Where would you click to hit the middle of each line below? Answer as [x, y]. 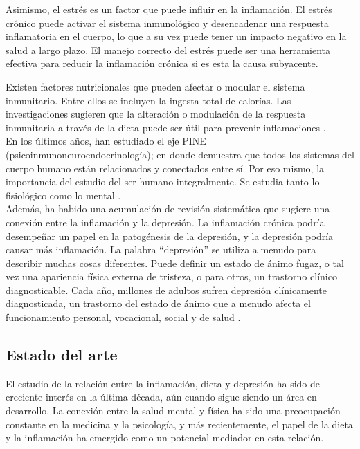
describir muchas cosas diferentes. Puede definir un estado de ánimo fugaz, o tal [175, 263]
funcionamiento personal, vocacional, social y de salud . [123, 317]
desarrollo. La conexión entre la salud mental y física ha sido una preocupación [173, 411]
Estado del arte [62, 355]
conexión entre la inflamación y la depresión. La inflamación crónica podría [165, 222]
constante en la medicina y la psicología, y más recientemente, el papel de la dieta [179, 424]
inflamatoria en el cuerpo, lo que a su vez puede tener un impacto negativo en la [176, 36]
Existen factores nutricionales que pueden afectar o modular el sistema [155, 86]
